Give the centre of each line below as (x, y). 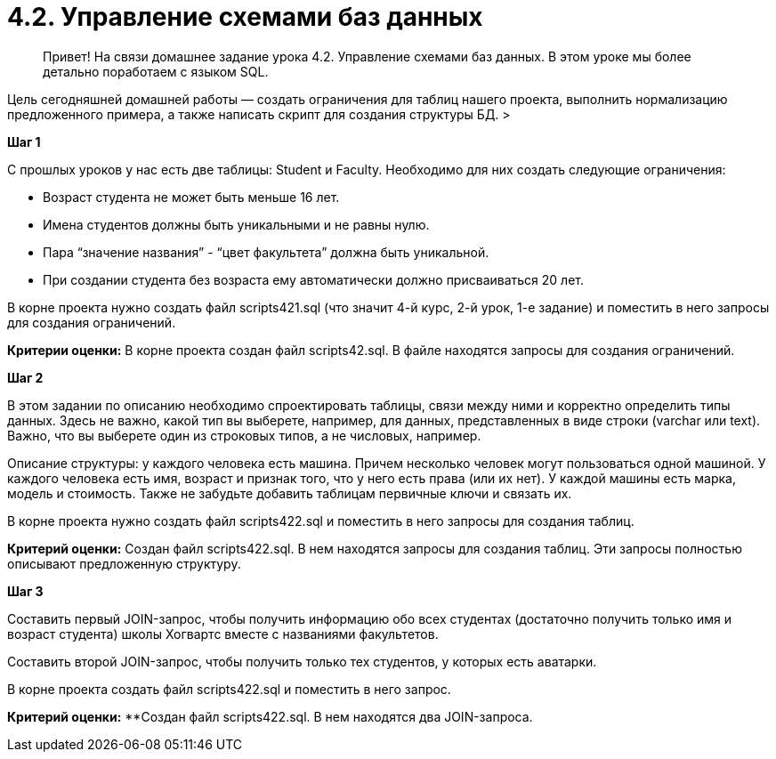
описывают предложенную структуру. (124, 563)
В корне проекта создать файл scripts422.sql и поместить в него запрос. (229, 689)
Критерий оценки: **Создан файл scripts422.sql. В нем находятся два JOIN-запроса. (270, 716)
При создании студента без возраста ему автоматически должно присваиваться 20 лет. (313, 279)
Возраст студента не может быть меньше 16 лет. (191, 197)
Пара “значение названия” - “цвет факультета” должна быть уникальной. (266, 252)
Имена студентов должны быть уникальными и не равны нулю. (236, 224)
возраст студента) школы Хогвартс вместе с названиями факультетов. (223, 634)
